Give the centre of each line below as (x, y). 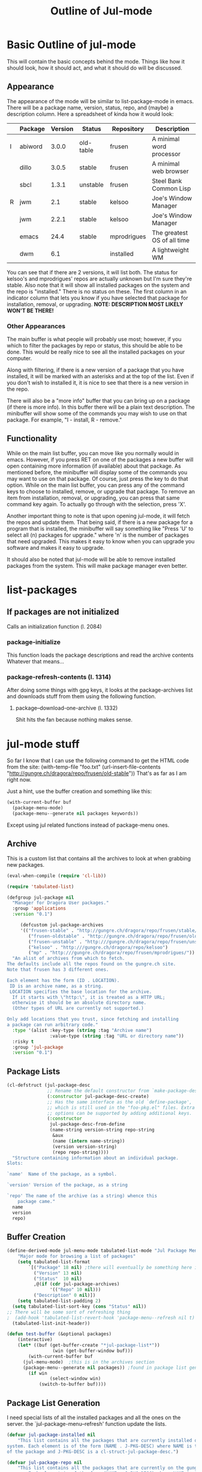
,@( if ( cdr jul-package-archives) (76, 1284)
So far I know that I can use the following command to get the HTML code (98, 761)
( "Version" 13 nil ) (58, 1273)
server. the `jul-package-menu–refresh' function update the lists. (87, 1424)
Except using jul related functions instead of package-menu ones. (88, 825)
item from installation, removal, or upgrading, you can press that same (94, 498)
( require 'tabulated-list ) (40, 887)
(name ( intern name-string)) (89, 1141)
